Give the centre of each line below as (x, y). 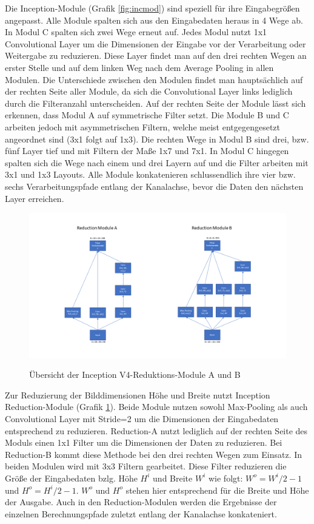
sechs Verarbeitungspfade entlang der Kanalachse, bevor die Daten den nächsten (154, 186)
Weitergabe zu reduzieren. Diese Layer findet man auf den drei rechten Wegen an (156, 55)
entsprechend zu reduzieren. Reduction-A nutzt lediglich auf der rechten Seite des (156, 430)
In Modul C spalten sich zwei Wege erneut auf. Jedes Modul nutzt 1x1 (136, 32)
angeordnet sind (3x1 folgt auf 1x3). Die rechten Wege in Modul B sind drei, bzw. (157, 139)
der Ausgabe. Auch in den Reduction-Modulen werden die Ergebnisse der (141, 502)
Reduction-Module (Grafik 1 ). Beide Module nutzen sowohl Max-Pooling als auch (156, 407)
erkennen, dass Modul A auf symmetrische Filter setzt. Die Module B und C (147, 115)
